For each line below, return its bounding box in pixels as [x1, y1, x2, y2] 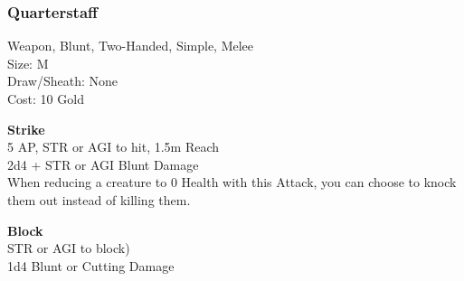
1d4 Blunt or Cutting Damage [7, 256, 175, 275]
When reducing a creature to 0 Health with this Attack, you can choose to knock [7, 173, 457, 192]
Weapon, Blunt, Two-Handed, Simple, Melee [7, 36, 254, 55]
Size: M [7, 53, 49, 72]
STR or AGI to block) [7, 239, 130, 258]
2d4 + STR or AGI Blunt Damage [7, 155, 199, 173]
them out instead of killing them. [7, 190, 191, 209]
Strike [7, 119, 45, 138]
